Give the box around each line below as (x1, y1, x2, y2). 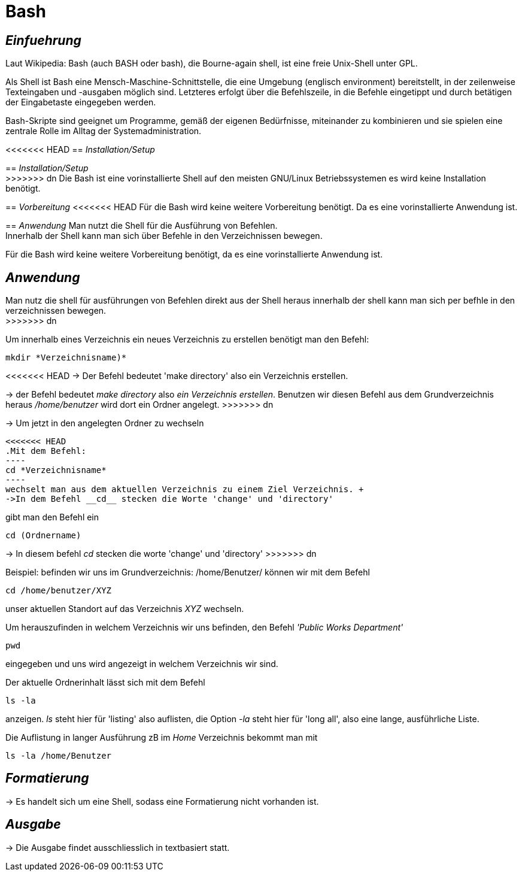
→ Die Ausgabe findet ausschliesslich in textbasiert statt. (5, 842, 230, 853)
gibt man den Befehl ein (5, 512, 99, 523)
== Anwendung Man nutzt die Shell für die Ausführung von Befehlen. (5, 220, 278, 231)
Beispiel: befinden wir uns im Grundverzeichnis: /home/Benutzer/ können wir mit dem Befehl (5, 567, 370, 578)
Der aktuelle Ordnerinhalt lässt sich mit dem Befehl (5, 677, 205, 688)
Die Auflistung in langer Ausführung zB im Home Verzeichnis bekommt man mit (5, 732, 318, 743)
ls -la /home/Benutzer (5, 751, 112, 761)
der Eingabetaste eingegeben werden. (5, 97, 156, 108)
